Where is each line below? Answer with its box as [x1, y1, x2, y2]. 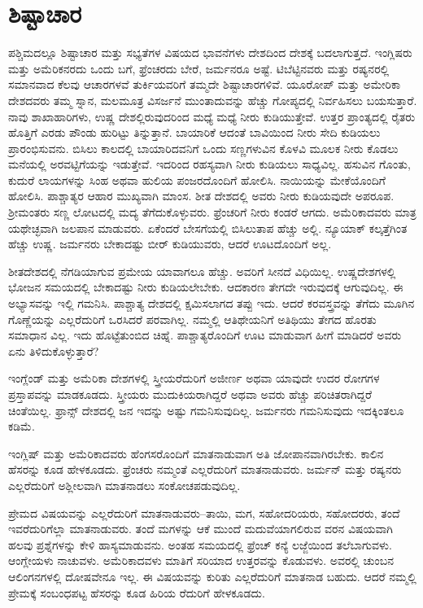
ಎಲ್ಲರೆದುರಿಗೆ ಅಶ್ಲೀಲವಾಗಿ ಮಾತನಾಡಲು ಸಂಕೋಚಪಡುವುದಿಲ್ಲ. [8, 476, 241, 493]
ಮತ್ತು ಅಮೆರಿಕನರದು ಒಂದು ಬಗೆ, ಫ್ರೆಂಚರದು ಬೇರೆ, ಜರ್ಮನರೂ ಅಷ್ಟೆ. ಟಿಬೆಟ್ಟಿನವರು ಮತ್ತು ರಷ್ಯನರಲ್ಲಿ [8, 59, 390, 77]
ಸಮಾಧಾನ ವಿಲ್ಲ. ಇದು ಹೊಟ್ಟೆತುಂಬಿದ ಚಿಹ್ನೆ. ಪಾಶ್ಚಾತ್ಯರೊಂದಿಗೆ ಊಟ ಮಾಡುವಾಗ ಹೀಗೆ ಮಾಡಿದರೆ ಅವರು [8, 326, 402, 343]
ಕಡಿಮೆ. [8, 418, 35, 435]
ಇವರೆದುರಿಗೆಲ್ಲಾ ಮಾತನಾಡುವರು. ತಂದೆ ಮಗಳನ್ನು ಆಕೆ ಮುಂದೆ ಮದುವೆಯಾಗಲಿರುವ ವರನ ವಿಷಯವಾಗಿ [8, 520, 394, 537]
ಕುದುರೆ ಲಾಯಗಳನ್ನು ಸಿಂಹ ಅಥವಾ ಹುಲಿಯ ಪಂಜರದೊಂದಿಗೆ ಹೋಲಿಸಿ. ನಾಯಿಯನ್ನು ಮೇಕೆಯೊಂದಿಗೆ [8, 171, 386, 188]
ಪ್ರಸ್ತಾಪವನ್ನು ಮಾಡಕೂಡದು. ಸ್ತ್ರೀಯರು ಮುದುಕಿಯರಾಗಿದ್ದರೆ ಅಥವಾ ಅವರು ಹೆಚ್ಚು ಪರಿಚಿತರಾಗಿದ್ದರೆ [8, 386, 373, 402]
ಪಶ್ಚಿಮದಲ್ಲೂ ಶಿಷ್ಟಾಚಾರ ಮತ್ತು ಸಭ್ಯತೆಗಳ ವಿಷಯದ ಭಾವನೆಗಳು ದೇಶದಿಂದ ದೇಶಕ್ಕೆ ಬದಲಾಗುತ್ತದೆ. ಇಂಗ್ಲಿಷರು [8, 44, 412, 61]
